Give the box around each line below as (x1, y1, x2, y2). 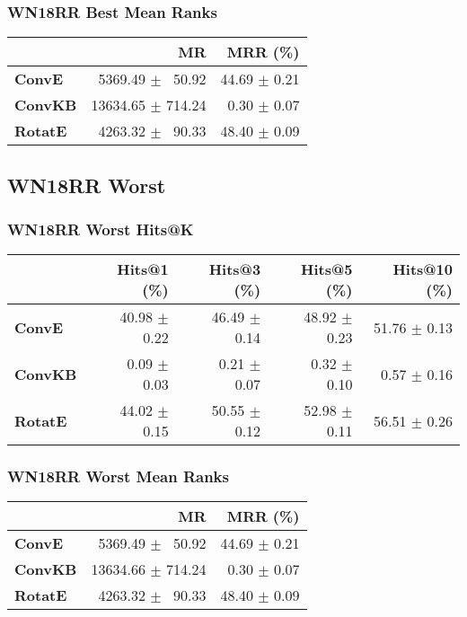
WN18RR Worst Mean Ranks (7, 465, 229, 488)
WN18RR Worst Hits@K (7, 217, 194, 240)
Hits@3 (208, 259, 261, 280)
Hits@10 (392, 259, 453, 280)
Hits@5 (300, 259, 353, 280)
